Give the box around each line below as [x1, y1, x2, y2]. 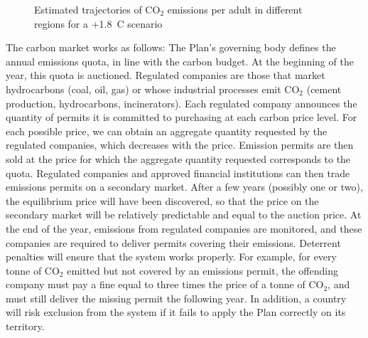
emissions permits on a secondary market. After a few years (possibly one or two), [6, 179, 363, 194]
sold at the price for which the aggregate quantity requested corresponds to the [6, 151, 351, 166]
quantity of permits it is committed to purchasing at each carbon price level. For [6, 110, 357, 125]
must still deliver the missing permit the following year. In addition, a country [6, 290, 347, 305]
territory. [6, 319, 45, 334]
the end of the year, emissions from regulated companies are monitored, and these [6, 221, 362, 236]
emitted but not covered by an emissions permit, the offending [67, 263, 338, 278]
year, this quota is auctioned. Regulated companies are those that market [6, 68, 325, 83]
